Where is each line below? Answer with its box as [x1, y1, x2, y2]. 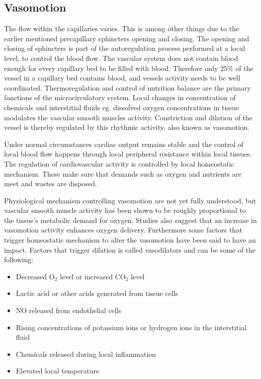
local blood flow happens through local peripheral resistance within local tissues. [4, 148, 252, 159]
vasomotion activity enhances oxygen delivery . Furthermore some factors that [4, 224, 242, 235]
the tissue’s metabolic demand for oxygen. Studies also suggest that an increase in [4, 214, 257, 225]
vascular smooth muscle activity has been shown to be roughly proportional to [4, 205, 246, 215]
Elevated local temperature [16, 365, 100, 376]
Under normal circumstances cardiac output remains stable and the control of [4, 138, 244, 149]
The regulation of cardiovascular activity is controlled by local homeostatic [4, 158, 234, 169]
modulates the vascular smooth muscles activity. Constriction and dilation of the [4, 112, 253, 122]
